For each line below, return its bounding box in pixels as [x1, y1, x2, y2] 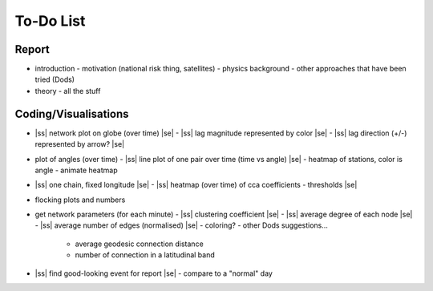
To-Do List [14, 12, 86, 30]
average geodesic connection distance [75, 239, 204, 249]
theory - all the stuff [34, 86, 101, 95]
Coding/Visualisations [14, 107, 129, 120]
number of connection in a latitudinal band [75, 250, 216, 260]
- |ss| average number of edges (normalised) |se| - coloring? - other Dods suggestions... [34, 220, 329, 230]
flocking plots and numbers [34, 195, 126, 204]
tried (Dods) [34, 75, 75, 84]
